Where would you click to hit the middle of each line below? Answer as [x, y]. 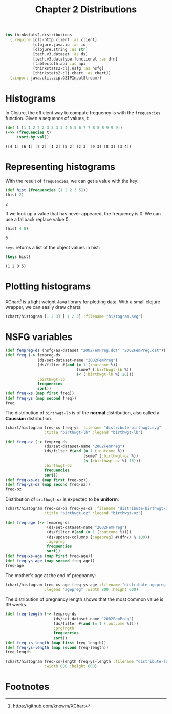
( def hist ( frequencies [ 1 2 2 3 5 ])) [47, 190]
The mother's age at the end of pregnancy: [51, 575]
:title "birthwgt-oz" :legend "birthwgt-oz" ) [94, 513]
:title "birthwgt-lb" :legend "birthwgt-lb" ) [94, 432]
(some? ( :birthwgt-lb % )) [104, 370]
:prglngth [64, 629]
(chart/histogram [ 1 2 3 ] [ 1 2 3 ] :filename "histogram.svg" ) [74, 316]
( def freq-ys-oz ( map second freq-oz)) [48, 485]
